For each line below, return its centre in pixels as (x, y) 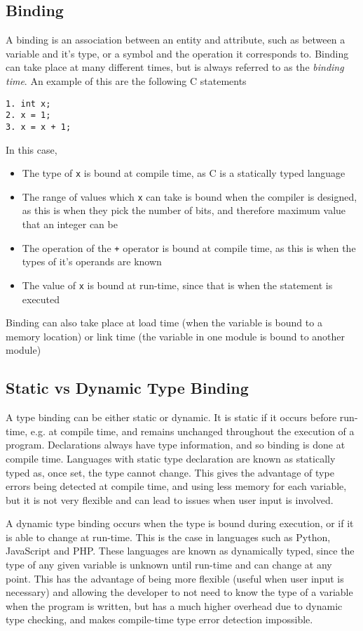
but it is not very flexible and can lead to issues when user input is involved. (170, 499)
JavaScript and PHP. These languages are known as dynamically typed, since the (180, 551)
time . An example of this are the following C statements (126, 80)
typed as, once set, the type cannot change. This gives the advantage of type (170, 472)
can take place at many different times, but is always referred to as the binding (175, 67)
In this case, (32, 149)
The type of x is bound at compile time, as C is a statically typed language (184, 173)
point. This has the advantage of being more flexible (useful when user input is (175, 578)
